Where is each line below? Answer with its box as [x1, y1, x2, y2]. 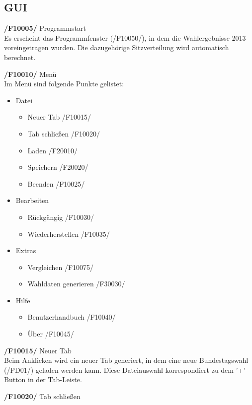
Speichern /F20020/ [27, 162, 88, 172]
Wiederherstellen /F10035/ [27, 228, 110, 239]
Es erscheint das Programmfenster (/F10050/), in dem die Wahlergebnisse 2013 [4, 32, 246, 43]
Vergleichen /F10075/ [27, 262, 94, 272]
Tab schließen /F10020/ [27, 128, 100, 138]
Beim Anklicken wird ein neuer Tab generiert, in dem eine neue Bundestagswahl [4, 355, 249, 365]
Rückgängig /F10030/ [27, 211, 94, 222]
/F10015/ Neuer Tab [4, 345, 72, 355]
